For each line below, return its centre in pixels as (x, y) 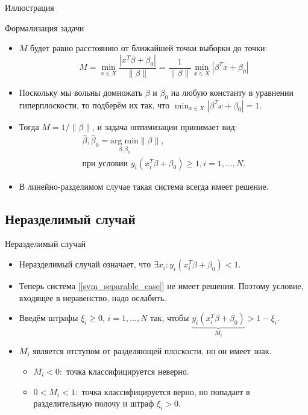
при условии (105, 164)
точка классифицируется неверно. (127, 371)
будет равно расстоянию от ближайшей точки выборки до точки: (149, 48)
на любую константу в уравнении (232, 92)
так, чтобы (170, 318)
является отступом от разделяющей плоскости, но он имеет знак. (152, 351)
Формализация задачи (45, 27)
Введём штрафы (49, 318)
